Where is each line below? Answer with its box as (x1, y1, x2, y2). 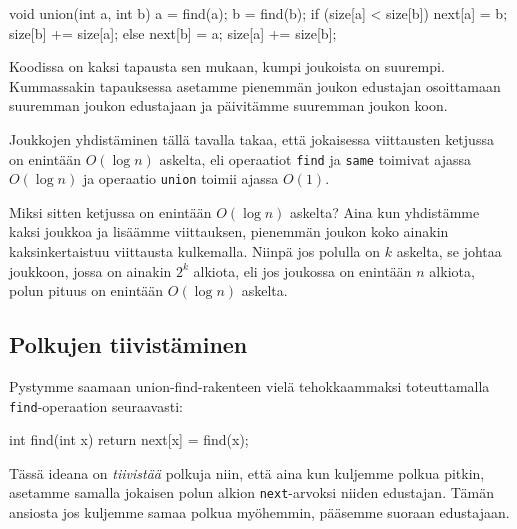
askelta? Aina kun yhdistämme (290, 201, 480, 222)
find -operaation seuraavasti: (9, 395, 183, 416)
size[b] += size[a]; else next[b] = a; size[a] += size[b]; (9, 22, 337, 43)
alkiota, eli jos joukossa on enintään (193, 260, 412, 281)
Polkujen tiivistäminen (9, 329, 248, 360)
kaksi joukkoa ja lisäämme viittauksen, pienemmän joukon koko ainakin (9, 221, 449, 242)
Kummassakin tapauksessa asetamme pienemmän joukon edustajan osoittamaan (9, 75, 501, 96)
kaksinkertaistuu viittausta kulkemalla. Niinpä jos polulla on (9, 241, 381, 262)
